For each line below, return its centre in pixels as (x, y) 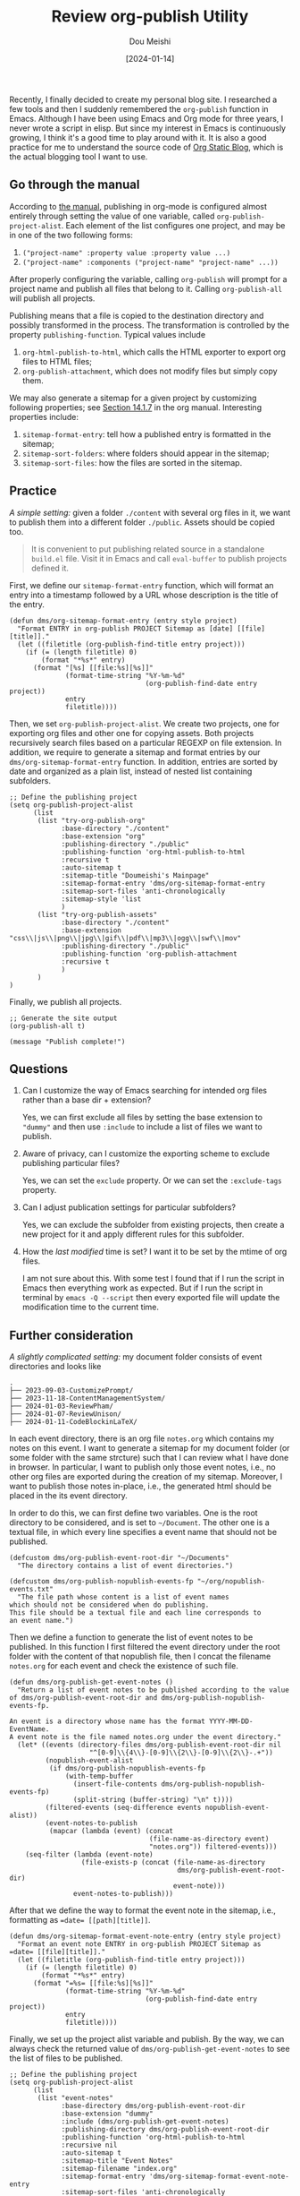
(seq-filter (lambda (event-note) (89, 1855)
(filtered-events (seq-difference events (123, 1808)
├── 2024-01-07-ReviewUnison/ (66, 1414)
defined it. (50, 568)
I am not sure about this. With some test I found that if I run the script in (153, 1279)
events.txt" (31, 1590)
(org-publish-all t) (48, 1026)
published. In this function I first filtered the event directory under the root (145, 1647)
